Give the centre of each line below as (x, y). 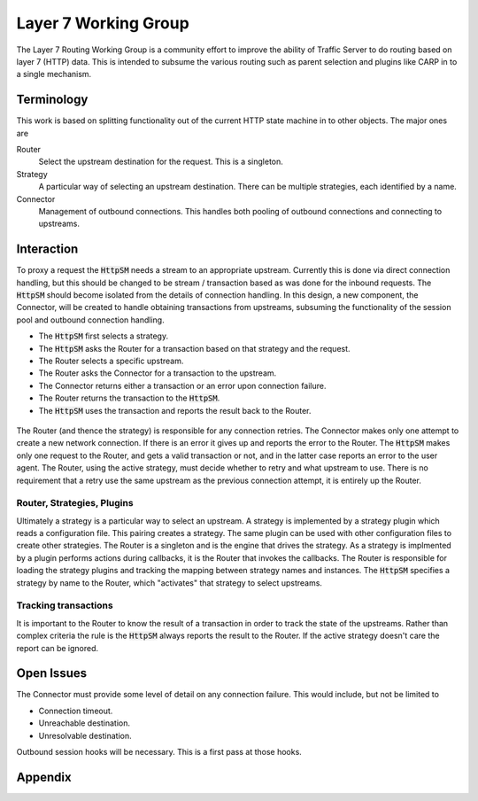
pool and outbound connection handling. (90, 320)
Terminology (52, 100)
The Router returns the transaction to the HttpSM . (129, 398)
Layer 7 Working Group (103, 23)
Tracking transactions (65, 605)
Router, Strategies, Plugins (75, 503)
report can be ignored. (58, 648)
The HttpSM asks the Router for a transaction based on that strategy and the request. (194, 348)
